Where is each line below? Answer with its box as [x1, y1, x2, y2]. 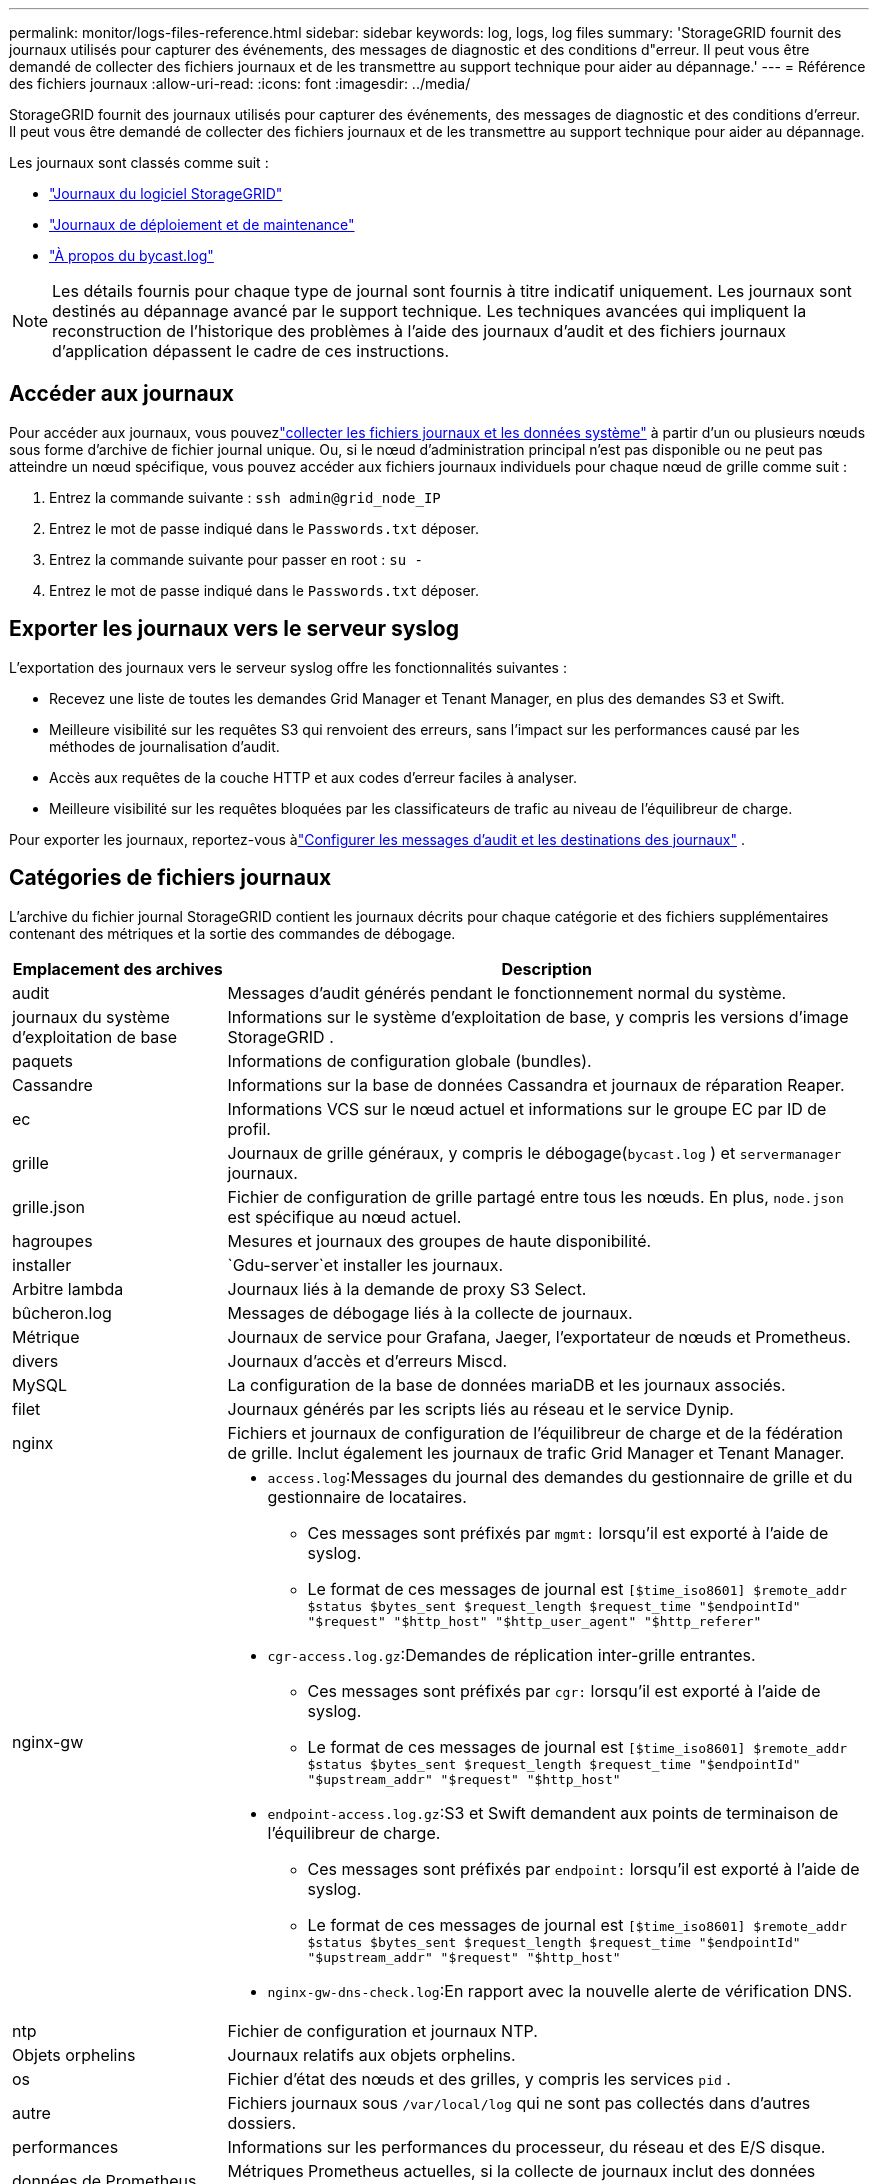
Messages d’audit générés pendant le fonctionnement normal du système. [227, 982, 787, 1003]
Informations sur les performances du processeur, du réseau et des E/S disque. [227, 2136, 826, 2157]
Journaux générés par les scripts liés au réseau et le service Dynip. [227, 1398, 734, 1419]
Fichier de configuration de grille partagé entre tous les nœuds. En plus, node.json [227, 1186, 844, 1207]
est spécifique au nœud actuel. [227, 1206, 462, 1227]
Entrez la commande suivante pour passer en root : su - [49, 550, 423, 568]
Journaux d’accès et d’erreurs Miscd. [227, 1350, 508, 1371]
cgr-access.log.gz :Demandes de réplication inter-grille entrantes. [267, 1644, 756, 1665]
